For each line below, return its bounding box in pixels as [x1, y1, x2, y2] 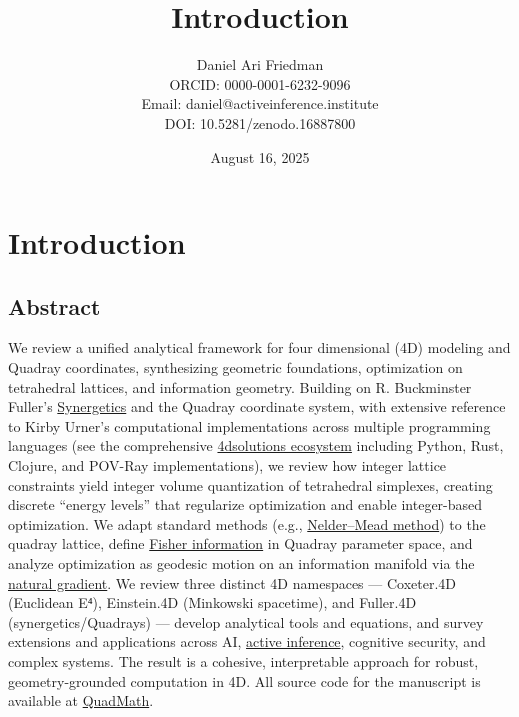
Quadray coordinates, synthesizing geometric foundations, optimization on [8, 357, 463, 378]
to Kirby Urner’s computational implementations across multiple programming [8, 415, 491, 436]
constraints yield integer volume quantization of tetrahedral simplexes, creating [8, 474, 493, 495]
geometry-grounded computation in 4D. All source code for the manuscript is [8, 670, 481, 691]
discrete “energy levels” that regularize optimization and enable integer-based [8, 494, 483, 515]
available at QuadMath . [8, 690, 154, 711]
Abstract [8, 290, 101, 321]
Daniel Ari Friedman [196, 54, 324, 75]
